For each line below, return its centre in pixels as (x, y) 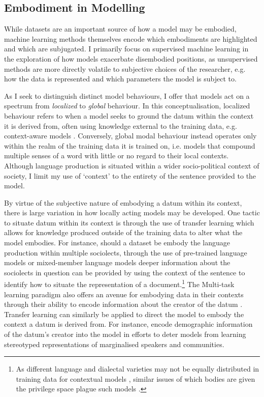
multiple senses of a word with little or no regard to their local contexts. (117, 155)
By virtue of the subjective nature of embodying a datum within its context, (123, 202)
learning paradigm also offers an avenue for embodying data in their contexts (124, 294)
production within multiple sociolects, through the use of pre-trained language (126, 252)
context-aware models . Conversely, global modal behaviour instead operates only (130, 136)
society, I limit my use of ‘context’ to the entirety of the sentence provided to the (130, 175)
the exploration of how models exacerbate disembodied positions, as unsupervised (131, 58)
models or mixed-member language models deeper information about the (117, 262)
